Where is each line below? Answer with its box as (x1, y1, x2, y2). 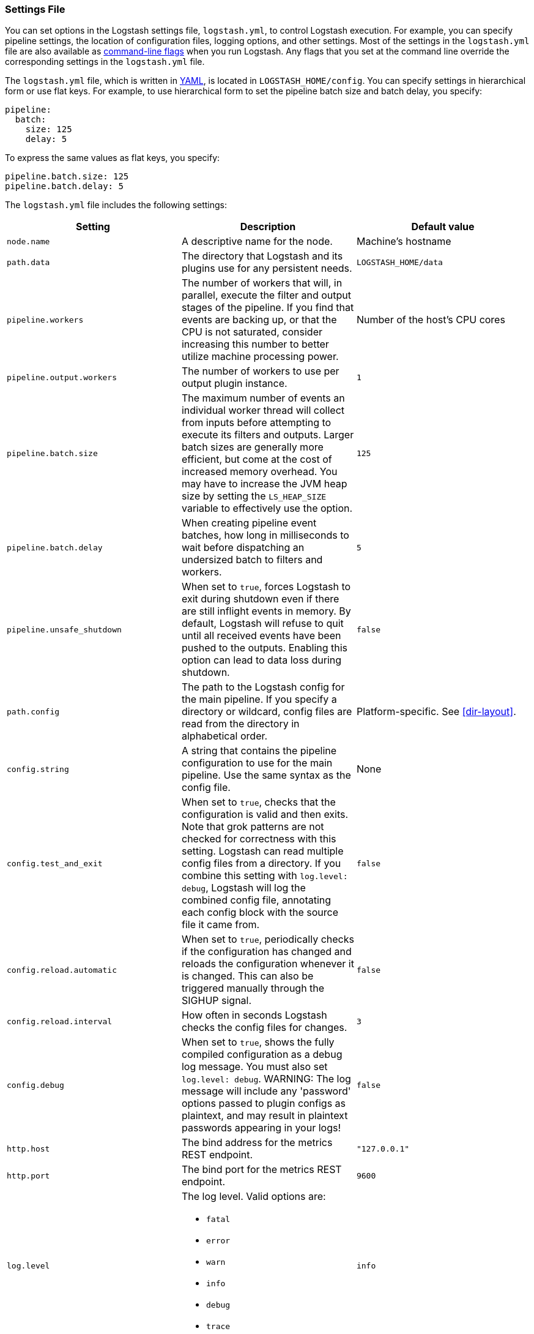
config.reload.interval (7, 1016, 113, 1026)
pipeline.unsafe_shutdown (7, 624, 122, 634)
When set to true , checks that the (181, 796, 336, 809)
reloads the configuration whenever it (181, 957, 354, 970)
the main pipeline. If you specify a (181, 693, 337, 706)
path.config (7, 706, 60, 716)
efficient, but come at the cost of (181, 453, 332, 466)
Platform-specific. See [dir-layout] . (356, 705, 516, 718)
